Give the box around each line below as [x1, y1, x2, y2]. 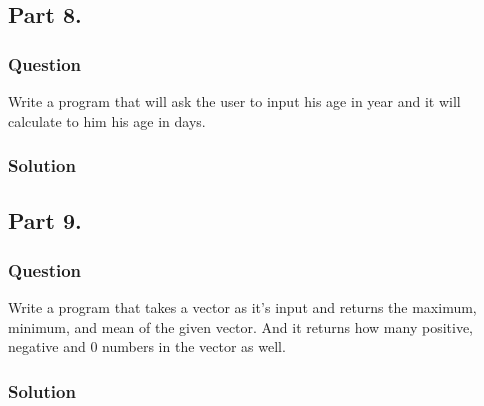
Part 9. [8, 205, 82, 236]
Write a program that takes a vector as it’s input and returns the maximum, [8, 297, 477, 318]
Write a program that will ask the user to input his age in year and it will [8, 91, 461, 111]
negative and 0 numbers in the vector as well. [8, 336, 286, 357]
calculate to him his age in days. [8, 110, 206, 131]
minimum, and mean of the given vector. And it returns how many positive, [8, 316, 473, 337]
